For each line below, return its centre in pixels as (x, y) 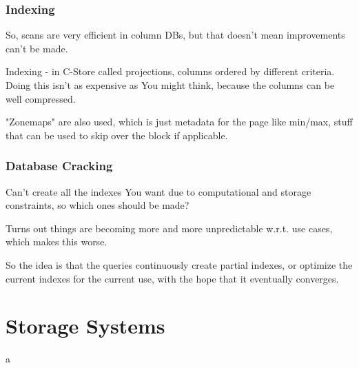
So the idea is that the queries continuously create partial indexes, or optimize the (179, 264)
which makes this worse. (57, 242)
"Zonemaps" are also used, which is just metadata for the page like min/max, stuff (179, 122)
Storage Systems (85, 326)
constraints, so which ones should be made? (98, 205)
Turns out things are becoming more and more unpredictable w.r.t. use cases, (169, 228)
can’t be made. (37, 48)
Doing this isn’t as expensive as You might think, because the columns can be (170, 85)
